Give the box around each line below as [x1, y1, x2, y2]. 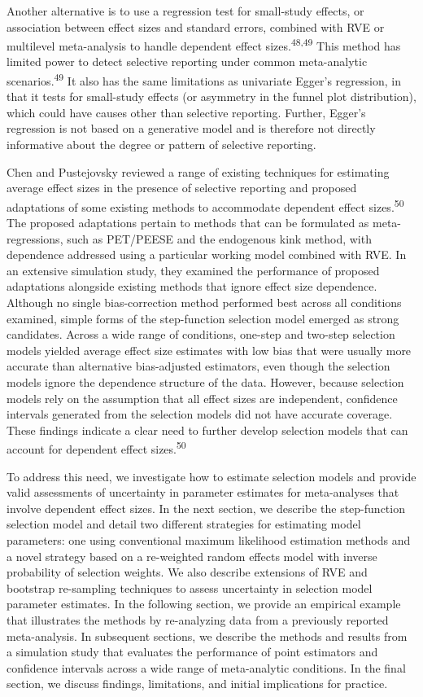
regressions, [7, 230, 63, 247]
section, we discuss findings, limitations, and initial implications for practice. [7, 675, 388, 692]
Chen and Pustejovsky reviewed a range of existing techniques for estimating [7, 163, 390, 180]
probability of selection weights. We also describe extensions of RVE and [7, 563, 368, 581]
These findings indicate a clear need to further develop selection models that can [7, 421, 408, 438]
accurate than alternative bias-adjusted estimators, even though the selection [7, 357, 390, 375]
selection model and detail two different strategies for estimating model [7, 515, 361, 533]
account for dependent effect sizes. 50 [7, 438, 186, 458]
